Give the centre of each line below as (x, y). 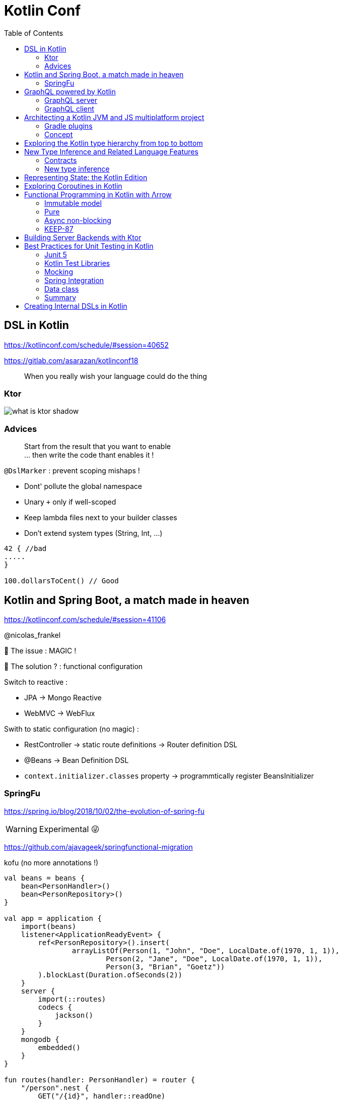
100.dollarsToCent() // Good (61, 581)
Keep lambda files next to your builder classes (101, 518)
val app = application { (53, 918)
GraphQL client (69, 108)
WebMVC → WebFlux (60, 713)
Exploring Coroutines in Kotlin (73, 186)
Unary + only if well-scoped (70, 502)
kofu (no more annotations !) (51, 862)
